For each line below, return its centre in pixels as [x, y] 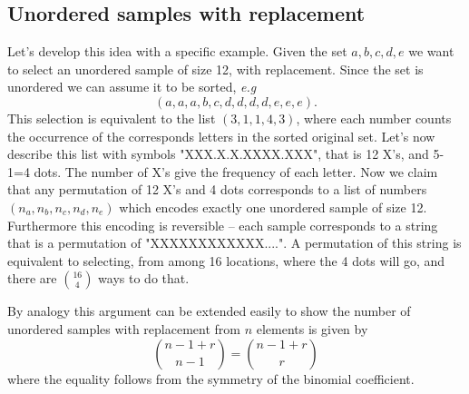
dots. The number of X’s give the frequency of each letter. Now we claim [236, 171]
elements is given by [312, 328]
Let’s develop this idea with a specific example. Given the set [177, 51]
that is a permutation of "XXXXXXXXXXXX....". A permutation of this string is [234, 243]
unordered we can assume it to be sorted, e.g [132, 87]
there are [32, 278]
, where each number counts [374, 118]
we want [431, 51]
